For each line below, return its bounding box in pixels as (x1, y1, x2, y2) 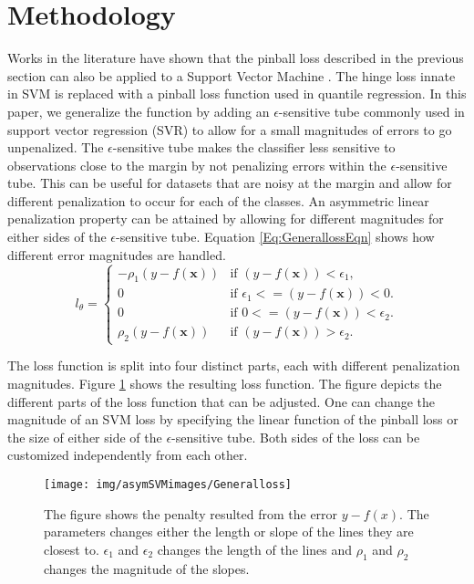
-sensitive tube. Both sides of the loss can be (171, 427, 420, 446)
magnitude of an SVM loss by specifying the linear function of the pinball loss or (7, 410, 459, 429)
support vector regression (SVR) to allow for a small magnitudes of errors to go (7, 120, 452, 139)
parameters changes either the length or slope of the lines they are (44, 522, 414, 541)
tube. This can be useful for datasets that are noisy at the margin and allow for (7, 173, 452, 193)
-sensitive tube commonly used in (278, 101, 465, 120)
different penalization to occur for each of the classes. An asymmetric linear (7, 191, 429, 210)
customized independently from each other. (7, 445, 248, 464)
